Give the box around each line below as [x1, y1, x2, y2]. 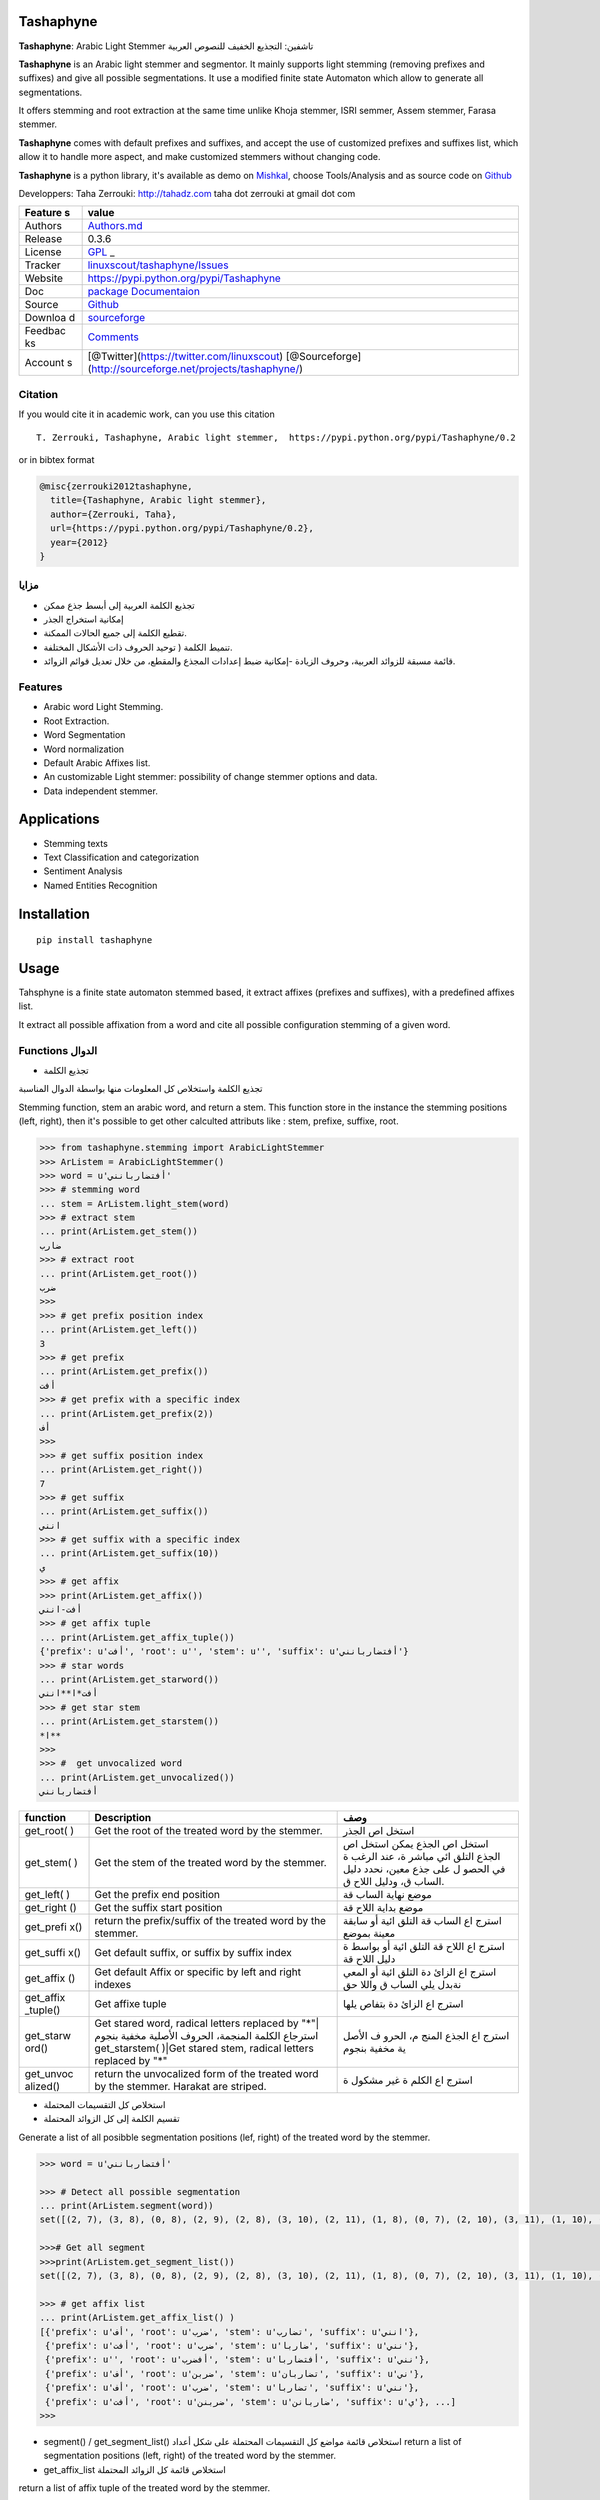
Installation [18, 905, 90, 922]
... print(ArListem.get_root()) [39, 1268, 199, 1279]
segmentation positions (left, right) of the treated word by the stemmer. [43, 2450, 337, 2462]
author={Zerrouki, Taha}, [50, 508, 177, 520]
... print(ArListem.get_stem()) [39, 1226, 199, 1237]
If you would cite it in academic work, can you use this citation [18, 408, 275, 420]
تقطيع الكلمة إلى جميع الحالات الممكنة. [43, 627, 187, 639]
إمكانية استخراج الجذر [43, 613, 124, 625]
